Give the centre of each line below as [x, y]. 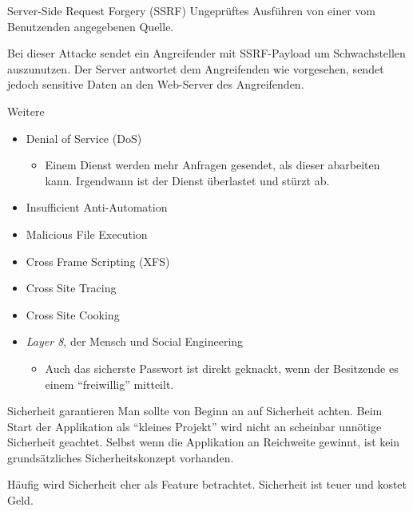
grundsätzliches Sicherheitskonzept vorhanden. [121, 457]
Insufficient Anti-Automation [97, 207]
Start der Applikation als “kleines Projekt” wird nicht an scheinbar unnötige [195, 426]
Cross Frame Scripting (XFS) [98, 261]
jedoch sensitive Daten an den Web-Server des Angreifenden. [156, 84]
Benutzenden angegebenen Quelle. [91, 26]
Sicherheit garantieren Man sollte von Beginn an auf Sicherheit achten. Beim [195, 411]
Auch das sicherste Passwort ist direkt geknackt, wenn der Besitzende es [222, 368]
